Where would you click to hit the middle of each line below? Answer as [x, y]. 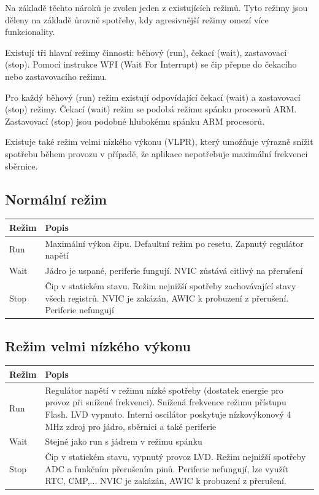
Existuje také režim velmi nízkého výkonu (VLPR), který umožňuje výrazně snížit [159, 142]
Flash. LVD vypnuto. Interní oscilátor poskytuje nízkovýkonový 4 [168, 414]
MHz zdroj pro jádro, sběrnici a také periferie [131, 426]
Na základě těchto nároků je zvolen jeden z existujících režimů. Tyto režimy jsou [156, 7]
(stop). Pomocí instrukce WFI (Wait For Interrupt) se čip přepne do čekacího [151, 64]
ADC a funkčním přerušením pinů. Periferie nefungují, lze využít [167, 468]
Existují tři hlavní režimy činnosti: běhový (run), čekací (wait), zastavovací [146, 52]
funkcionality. [30, 32]
